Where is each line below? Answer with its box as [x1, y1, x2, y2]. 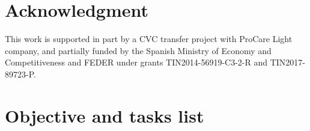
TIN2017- [270, 56, 306, 69]
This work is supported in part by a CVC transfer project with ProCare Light [5, 32, 293, 45]
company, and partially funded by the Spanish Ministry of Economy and [5, 44, 272, 56]
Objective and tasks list [5, 103, 204, 127]
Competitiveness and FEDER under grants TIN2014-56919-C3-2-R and [5, 56, 268, 69]
